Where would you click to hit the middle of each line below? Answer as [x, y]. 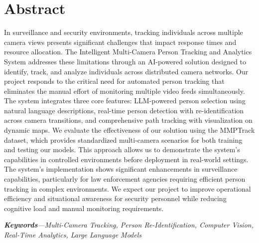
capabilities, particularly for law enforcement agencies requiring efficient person [125, 179]
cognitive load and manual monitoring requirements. [84, 208]
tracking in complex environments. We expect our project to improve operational [128, 188]
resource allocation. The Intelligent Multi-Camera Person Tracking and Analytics [128, 52]
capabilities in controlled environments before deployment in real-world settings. [126, 159]
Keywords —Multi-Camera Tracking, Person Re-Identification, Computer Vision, [129, 225]
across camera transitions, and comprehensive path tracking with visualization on [128, 120]
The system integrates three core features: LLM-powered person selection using [125, 101]
